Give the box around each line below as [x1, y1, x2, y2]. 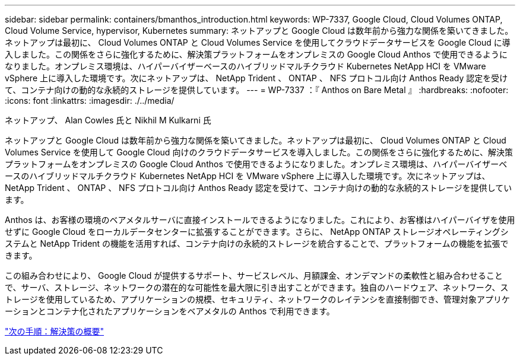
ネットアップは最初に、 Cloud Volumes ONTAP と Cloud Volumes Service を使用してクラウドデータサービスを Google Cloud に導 [5, 37, 511, 47]
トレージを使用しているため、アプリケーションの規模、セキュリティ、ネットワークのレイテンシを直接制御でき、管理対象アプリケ [5, 294, 510, 304]
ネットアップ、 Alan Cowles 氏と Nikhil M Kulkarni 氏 [5, 115, 211, 125]
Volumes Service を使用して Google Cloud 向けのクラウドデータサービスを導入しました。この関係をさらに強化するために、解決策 [5, 147, 513, 157]
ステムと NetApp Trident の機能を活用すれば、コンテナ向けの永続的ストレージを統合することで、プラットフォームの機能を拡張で [5, 238, 509, 249]
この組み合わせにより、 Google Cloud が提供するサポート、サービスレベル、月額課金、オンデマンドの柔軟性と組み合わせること [5, 270, 503, 281]
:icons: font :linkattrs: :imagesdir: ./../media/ [5, 95, 175, 106]
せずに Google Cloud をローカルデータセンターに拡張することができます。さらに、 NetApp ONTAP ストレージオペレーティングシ [5, 227, 509, 237]
